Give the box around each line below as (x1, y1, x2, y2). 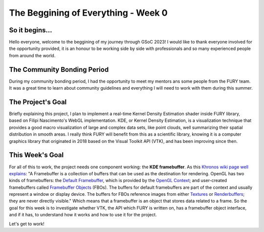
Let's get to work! (9, 221, 45, 227)
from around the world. (9, 52, 56, 58)
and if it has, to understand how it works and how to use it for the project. (9, 212, 157, 218)
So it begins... (9, 26, 52, 34)
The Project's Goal (9, 98, 67, 106)
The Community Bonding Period (9, 65, 109, 73)
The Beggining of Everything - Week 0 (9, 7, 168, 18)
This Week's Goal (9, 151, 64, 159)
